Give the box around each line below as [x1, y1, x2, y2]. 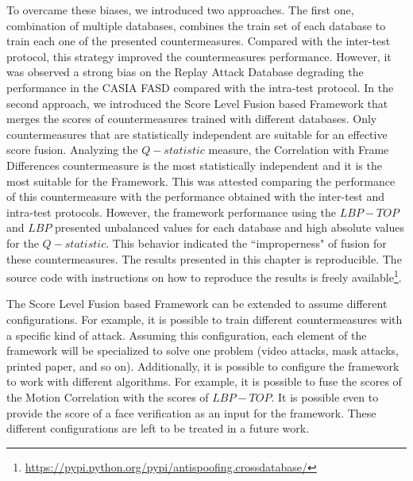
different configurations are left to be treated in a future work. [6, 420, 310, 437]
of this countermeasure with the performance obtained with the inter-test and [6, 188, 385, 205]
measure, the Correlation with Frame [208, 141, 389, 158]
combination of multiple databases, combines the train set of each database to [6, 17, 386, 33]
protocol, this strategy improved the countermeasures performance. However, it [6, 48, 392, 64]
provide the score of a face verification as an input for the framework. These [6, 404, 376, 421]
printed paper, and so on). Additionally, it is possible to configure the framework [6, 357, 399, 374]
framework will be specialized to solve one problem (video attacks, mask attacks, [6, 342, 399, 359]
